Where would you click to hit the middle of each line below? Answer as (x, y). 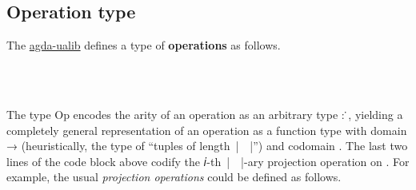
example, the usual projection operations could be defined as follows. (174, 177)
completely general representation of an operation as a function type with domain (207, 130)
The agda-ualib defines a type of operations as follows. (144, 45)
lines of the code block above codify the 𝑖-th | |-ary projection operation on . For (208, 161)
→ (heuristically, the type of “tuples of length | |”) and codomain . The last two (207, 146)
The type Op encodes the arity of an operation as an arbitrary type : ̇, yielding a (205, 114)
